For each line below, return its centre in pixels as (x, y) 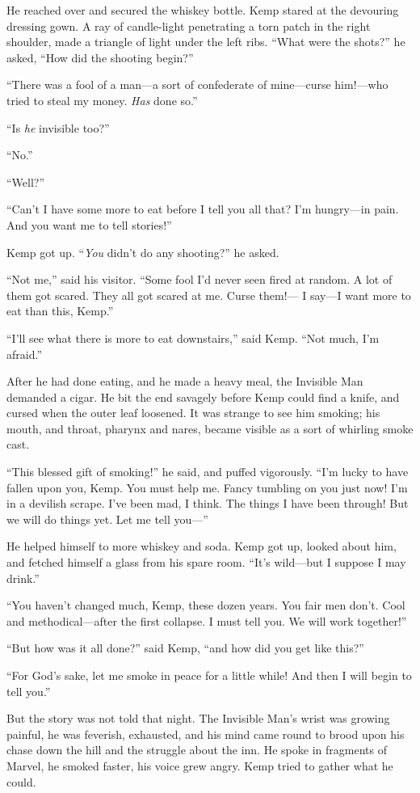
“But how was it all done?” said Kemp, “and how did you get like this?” (185, 648)
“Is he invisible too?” (58, 127)
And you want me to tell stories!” (89, 224)
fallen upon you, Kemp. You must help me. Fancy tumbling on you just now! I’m (207, 487)
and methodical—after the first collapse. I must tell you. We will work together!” (207, 620)
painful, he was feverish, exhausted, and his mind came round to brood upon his (206, 734)
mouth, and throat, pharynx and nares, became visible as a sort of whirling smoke (210, 428)
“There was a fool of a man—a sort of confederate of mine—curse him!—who (197, 84)
